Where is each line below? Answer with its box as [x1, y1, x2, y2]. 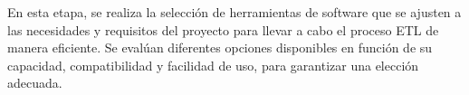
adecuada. [7, 73, 62, 92]
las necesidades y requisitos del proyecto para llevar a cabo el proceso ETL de [7, 20, 439, 39]
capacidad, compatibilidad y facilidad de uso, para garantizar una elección [7, 55, 419, 74]
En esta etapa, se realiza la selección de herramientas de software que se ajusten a [7, 3, 462, 21]
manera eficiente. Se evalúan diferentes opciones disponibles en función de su [7, 38, 433, 57]
